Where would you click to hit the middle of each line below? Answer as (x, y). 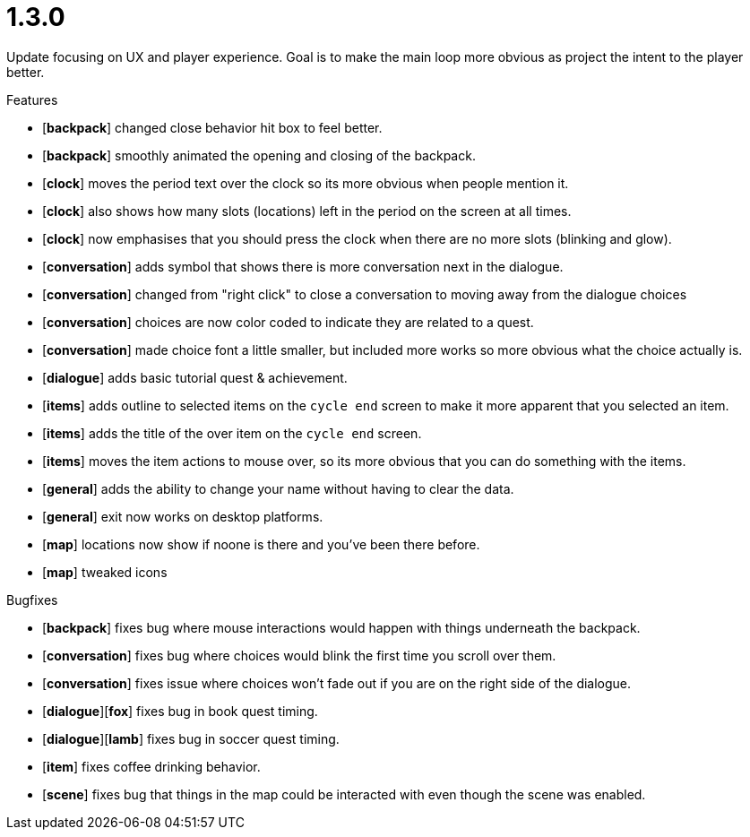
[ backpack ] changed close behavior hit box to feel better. (212, 127)
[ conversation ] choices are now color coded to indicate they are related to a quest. (288, 322)
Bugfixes (32, 600)
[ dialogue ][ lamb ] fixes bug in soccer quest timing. (191, 738)
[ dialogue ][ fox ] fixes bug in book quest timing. (180, 711)
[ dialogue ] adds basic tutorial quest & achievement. (195, 377)
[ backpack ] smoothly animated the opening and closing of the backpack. (259, 155)
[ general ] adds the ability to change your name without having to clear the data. (278, 488)
